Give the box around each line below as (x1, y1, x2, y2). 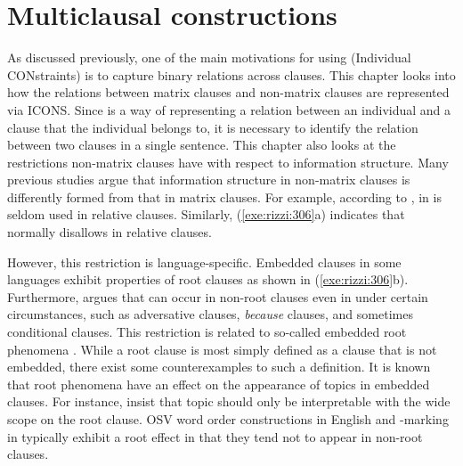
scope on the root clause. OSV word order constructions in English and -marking (7, 410, 449, 428)
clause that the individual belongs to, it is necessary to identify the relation (7, 118, 418, 136)
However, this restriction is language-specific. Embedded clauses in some (7, 252, 402, 271)
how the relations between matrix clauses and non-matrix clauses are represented (7, 83, 450, 102)
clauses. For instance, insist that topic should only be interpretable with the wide (7, 392, 451, 411)
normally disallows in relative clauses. (7, 223, 212, 241)
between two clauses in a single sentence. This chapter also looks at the (7, 135, 396, 154)
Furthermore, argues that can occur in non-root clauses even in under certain (7, 287, 428, 306)
